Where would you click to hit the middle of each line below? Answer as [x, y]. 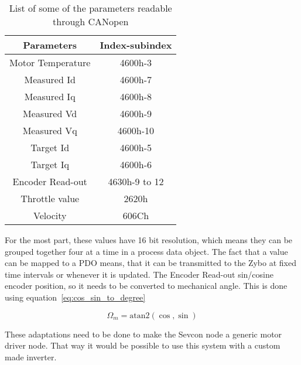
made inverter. [31, 357]
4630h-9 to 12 [136, 181]
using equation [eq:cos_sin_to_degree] [75, 297]
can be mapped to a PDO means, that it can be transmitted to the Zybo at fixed [150, 263]
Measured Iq [50, 96]
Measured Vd [50, 113]
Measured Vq [50, 130]
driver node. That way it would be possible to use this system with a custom [143, 345]
